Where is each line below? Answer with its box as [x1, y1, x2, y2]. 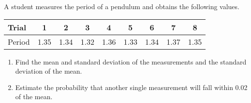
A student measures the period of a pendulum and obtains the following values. [4, 1, 239, 11]
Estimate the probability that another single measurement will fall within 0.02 [15, 82, 248, 92]
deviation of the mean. [15, 66, 82, 76]
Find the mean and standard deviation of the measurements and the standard [15, 56, 247, 66]
